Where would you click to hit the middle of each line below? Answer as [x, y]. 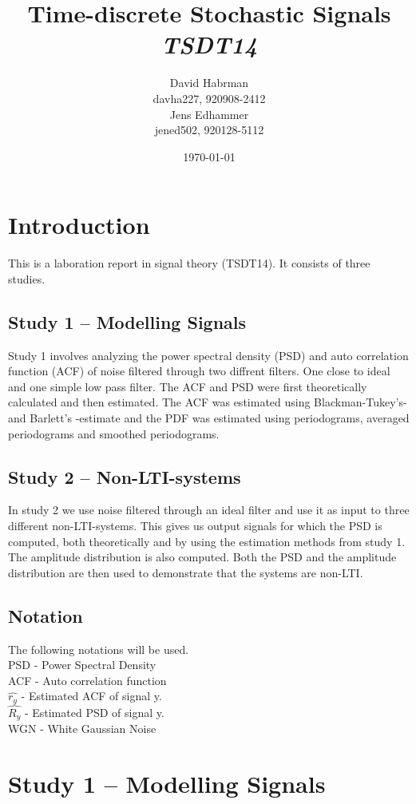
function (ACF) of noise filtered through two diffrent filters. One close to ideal [199, 371]
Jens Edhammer [209, 114]
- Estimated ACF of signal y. [91, 696]
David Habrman [209, 83]
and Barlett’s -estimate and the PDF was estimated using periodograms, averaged [209, 417]
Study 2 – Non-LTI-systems [125, 476]
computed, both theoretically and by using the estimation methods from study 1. [207, 541]
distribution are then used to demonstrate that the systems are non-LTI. [186, 572]
